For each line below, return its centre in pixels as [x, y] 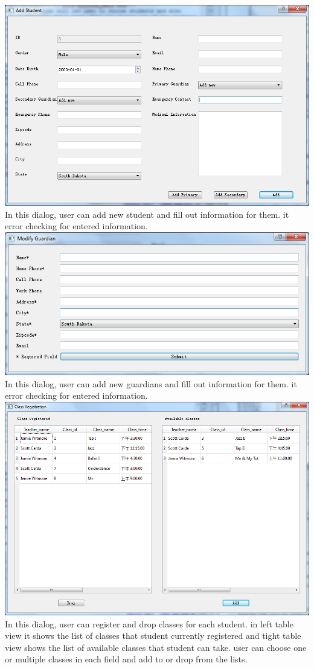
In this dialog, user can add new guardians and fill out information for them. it [151, 383]
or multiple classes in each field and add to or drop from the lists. [126, 659]
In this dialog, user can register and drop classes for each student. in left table [149, 623]
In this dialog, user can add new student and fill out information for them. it [147, 214]
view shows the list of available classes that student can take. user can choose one [156, 647]
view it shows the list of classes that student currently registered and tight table [153, 636]
